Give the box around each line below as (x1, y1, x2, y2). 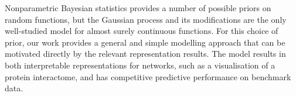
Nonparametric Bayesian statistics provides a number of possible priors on (5, 2, 271, 13)
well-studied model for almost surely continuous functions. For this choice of (5, 25, 278, 37)
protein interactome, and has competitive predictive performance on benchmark (5, 70, 291, 83)
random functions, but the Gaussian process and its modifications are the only (5, 13, 287, 25)
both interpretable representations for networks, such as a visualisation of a (5, 59, 275, 71)
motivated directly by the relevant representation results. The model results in (5, 47, 286, 60)
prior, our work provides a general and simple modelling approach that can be (5, 36, 285, 48)
